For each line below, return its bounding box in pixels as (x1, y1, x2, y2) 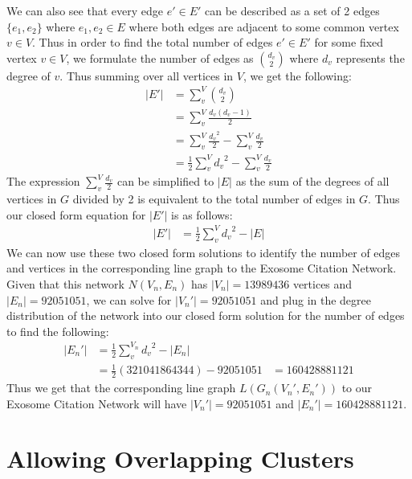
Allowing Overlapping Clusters (6, 442, 354, 475)
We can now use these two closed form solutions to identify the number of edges (6, 244, 401, 260)
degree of (6, 67, 51, 84)
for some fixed (314, 34, 384, 51)
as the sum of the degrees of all (235, 173, 390, 190)
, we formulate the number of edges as (66, 49, 254, 66)
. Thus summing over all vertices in (59, 67, 234, 84)
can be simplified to (116, 173, 214, 190)
